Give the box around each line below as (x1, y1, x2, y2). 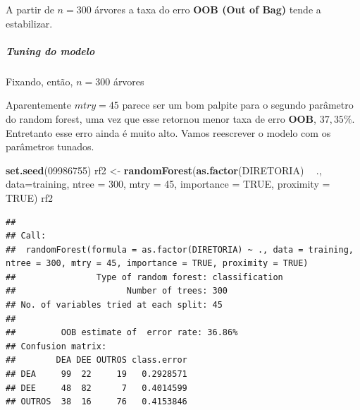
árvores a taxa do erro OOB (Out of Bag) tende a (94, 2, 321, 16)
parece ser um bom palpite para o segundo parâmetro (122, 97, 354, 112)
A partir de (6, 2, 54, 16)
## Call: (6, 231, 46, 241)
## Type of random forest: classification (6, 272, 283, 282)
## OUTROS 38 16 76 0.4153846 (6, 397, 187, 407)
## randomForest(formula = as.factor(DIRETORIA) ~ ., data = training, (6, 244, 354, 255)
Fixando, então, (6, 73, 73, 88)
